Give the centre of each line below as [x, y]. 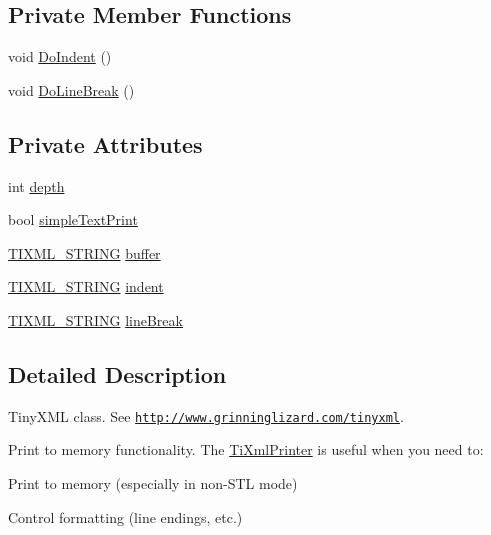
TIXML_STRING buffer [84, 252]
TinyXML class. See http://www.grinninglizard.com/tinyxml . [206, 415]
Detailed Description [117, 373]
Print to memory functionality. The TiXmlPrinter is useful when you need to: [246, 449]
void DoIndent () [60, 56]
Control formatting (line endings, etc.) [125, 516]
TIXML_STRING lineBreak [95, 319]
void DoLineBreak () [71, 89]
